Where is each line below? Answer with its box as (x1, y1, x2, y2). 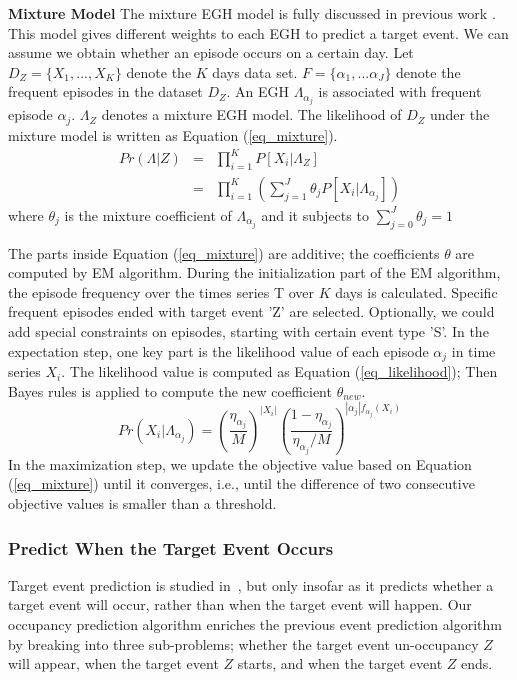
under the (429, 104, 490, 125)
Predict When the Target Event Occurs (8, 535, 334, 560)
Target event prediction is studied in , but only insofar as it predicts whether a (8, 574, 494, 595)
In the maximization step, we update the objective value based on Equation (8, 453, 472, 474)
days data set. (212, 61, 298, 82)
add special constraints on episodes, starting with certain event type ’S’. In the (8, 321, 489, 342)
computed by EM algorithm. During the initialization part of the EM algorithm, (8, 262, 501, 283)
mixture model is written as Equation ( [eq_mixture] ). (8, 124, 338, 145)
